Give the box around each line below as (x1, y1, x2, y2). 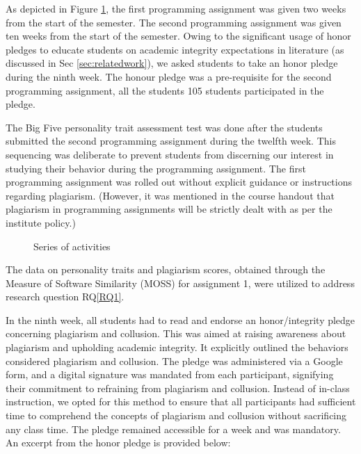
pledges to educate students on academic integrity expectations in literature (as (6, 42, 344, 56)
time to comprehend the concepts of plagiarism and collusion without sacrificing (6, 408, 347, 423)
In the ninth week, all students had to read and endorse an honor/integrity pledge (6, 312, 355, 327)
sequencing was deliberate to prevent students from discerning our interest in (6, 147, 334, 161)
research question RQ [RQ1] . (6, 289, 125, 304)
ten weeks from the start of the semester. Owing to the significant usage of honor (6, 29, 351, 43)
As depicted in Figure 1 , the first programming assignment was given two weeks (6, 1, 346, 15)
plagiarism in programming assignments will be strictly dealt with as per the (6, 202, 332, 216)
